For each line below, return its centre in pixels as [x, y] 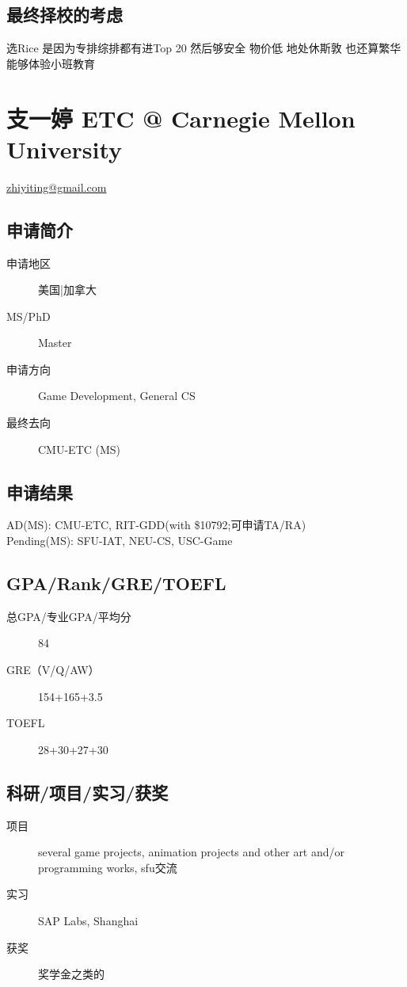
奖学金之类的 [71, 974]
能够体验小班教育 [51, 63]
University [64, 149]
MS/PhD [29, 316]
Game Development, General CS [117, 396]
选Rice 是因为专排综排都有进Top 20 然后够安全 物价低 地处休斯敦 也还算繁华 [204, 48]
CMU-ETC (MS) [80, 449]
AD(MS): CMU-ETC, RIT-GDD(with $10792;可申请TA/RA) [156, 525]
